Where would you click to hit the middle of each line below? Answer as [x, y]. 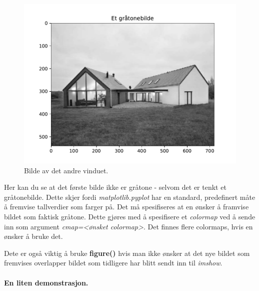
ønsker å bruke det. [33, 236]
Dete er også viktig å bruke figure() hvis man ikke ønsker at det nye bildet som [127, 253]
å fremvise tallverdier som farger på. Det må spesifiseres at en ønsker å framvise [126, 207]
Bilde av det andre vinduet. [66, 170]
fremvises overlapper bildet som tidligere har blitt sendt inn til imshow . [113, 263]
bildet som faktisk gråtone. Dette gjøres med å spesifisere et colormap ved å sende [130, 216]
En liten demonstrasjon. [46, 282]
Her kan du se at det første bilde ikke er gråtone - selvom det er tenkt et [115, 187]
